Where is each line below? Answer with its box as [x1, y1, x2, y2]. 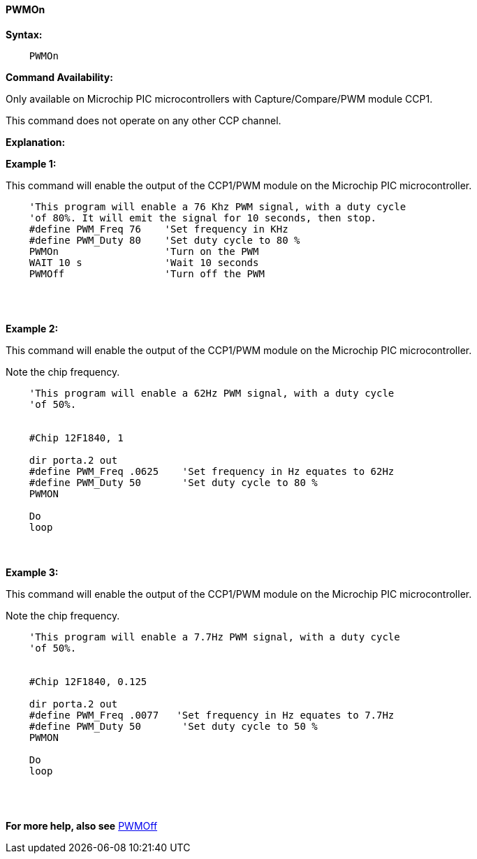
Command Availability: [6, 71, 113, 83]
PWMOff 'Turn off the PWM [29, 267, 265, 279]
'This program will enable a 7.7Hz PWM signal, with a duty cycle [29, 631, 400, 643]
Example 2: [6, 322, 59, 335]
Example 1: [6, 157, 57, 170]
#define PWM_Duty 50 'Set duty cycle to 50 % [29, 720, 318, 732]
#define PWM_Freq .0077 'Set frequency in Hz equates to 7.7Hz [29, 709, 395, 721]
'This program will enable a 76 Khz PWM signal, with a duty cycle [29, 200, 406, 212]
